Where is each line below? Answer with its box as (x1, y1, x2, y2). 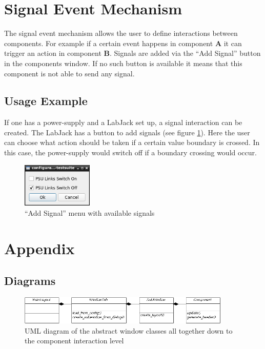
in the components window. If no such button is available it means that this (4, 57, 242, 68)
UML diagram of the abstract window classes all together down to (25, 325, 233, 336)
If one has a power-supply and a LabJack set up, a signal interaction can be (4, 117, 242, 128)
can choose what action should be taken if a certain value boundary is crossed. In (4, 137, 260, 148)
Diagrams (4, 273, 56, 289)
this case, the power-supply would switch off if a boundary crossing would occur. (4, 147, 257, 158)
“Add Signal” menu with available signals (25, 207, 155, 218)
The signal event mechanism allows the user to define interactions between (4, 28, 238, 38)
